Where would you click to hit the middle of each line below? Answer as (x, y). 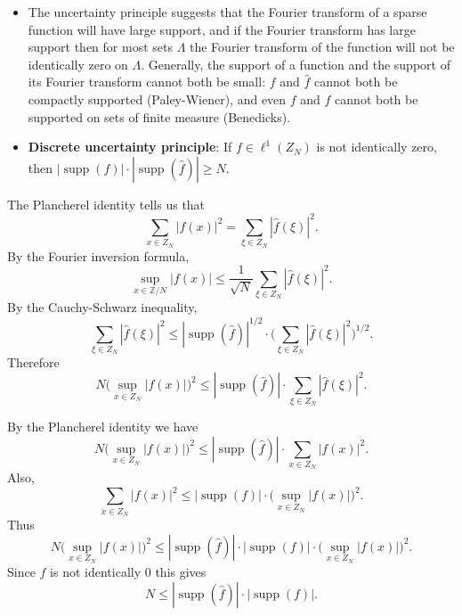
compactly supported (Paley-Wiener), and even (157, 99)
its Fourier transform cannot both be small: (147, 82)
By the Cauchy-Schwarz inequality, (102, 307)
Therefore (33, 362)
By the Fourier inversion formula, (98, 255)
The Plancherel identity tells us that (106, 204)
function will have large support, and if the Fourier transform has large (222, 29)
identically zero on (78, 64)
